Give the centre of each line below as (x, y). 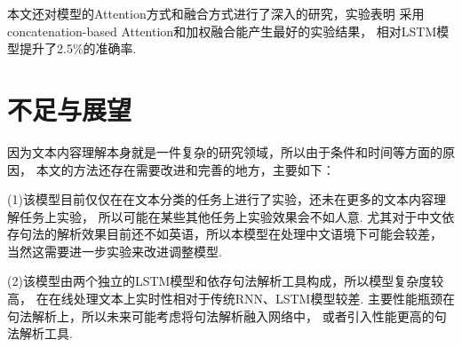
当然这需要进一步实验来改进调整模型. (115, 251)
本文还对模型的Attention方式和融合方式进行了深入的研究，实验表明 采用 (216, 13)
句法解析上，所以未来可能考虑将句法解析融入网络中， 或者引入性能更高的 (221, 315)
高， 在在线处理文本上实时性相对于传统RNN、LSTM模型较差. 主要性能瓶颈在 (231, 299)
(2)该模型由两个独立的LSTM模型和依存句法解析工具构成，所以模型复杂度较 (226, 281)
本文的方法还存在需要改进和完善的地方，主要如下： (185, 169)
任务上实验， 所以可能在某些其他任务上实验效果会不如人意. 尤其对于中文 (231, 216)
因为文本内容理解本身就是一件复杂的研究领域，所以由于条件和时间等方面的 (225, 151)
